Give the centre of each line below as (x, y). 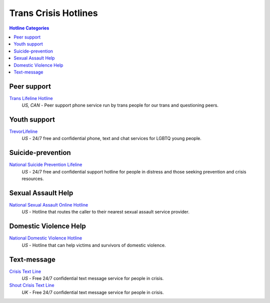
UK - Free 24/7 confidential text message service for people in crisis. (93, 292)
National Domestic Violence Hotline (46, 238)
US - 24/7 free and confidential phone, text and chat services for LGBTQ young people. (112, 138)
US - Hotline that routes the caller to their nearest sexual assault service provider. (105, 212)
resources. (33, 179)
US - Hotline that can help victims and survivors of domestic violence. (94, 245)
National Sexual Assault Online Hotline (49, 205)
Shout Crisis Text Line (32, 285)
